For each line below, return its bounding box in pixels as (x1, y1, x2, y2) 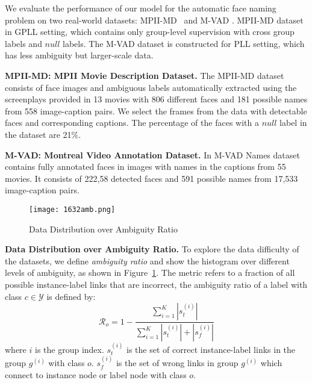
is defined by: (46, 290, 96, 302)
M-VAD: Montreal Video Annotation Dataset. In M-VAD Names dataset (5, 148, 300, 161)
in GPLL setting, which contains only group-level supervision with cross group (5, 25, 295, 38)
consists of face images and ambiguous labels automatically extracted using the (5, 81, 297, 93)
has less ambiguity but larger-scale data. (5, 49, 154, 61)
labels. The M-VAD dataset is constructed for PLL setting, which (63, 37, 305, 49)
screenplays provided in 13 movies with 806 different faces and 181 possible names (5, 93, 308, 105)
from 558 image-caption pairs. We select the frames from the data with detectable (5, 104, 307, 117)
